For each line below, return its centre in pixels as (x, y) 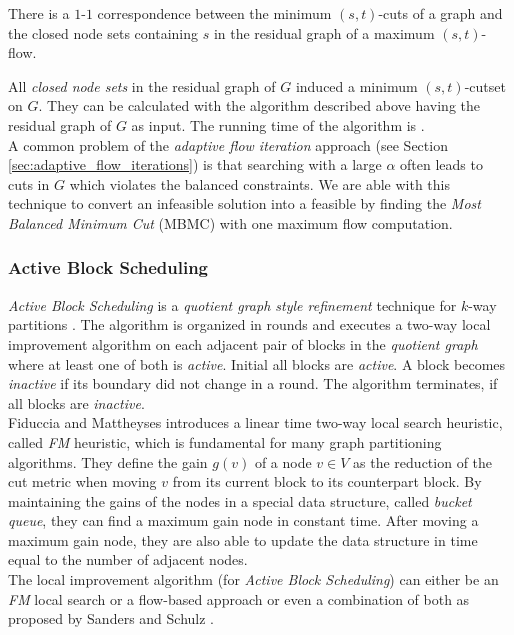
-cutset (485, 85)
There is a (39, 13)
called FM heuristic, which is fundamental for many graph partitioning (225, 441)
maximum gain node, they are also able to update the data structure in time (243, 539)
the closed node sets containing (103, 32)
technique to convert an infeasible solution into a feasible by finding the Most (244, 203)
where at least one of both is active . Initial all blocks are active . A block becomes (257, 363)
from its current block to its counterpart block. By (327, 481)
